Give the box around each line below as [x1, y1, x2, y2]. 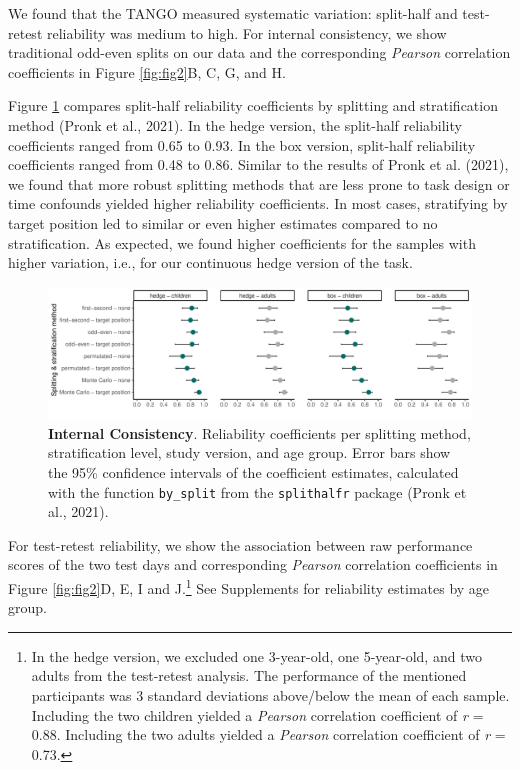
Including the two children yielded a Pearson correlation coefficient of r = [31, 704, 484, 725]
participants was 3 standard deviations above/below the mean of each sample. [31, 685, 510, 706]
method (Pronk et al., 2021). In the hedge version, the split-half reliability [8, 114, 462, 135]
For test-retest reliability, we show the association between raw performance [8, 534, 473, 555]
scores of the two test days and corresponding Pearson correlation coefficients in [8, 554, 498, 575]
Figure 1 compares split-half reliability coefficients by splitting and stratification [8, 95, 498, 116]
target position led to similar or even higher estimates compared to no [8, 212, 438, 233]
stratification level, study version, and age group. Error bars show [48, 442, 451, 463]
